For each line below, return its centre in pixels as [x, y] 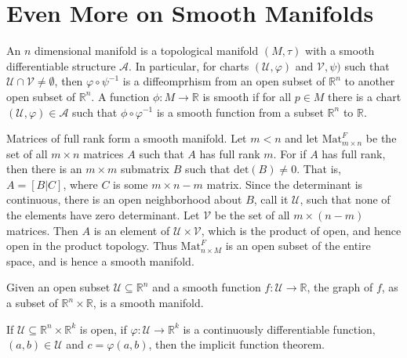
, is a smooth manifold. [148, 303]
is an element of [132, 230]
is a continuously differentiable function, [279, 329]
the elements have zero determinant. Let [103, 215]
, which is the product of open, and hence [301, 230]
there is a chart [365, 96]
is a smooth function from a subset [240, 112]
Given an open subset [58, 287]
